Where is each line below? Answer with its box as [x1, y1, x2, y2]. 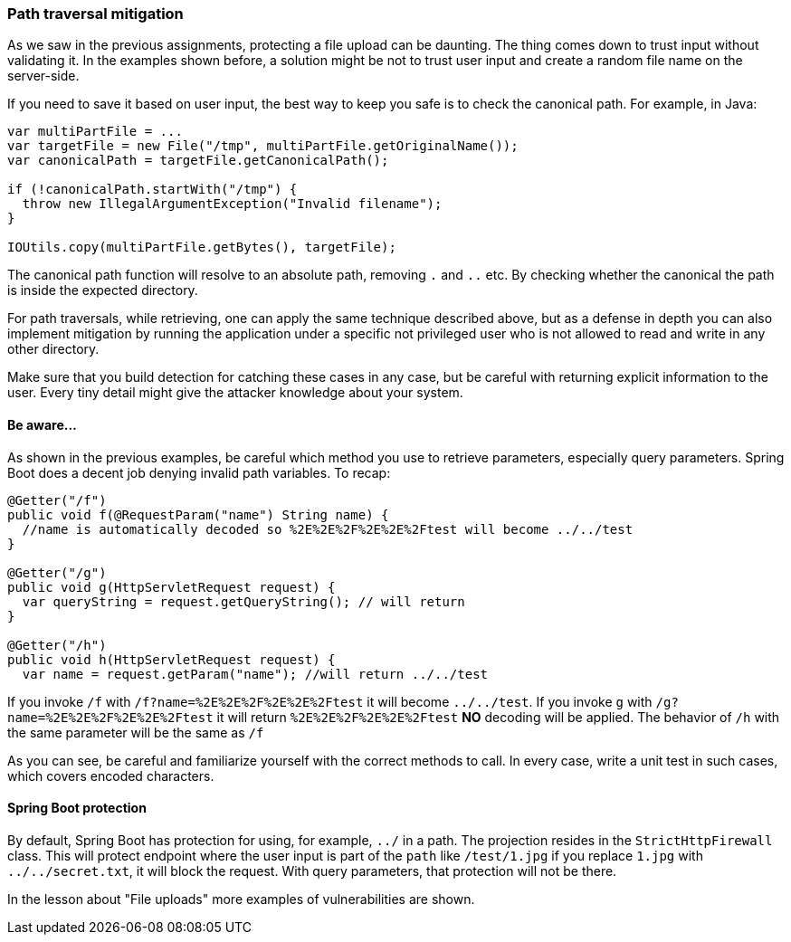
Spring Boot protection [7, 800, 147, 816]
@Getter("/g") [7, 565, 107, 580]
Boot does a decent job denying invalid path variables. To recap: [7, 464, 391, 481]
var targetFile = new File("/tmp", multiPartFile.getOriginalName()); [7, 138, 519, 154]
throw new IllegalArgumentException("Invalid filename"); [22, 196, 443, 212]
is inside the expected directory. [7, 282, 198, 299]
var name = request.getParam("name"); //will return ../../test [22, 666, 489, 681]
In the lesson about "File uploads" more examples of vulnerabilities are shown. [7, 890, 475, 907]
